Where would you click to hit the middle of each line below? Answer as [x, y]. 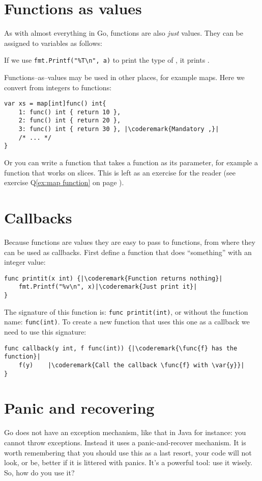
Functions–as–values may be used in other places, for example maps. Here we [124, 77]
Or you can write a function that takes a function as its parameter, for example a [131, 162]
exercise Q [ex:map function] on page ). [64, 182]
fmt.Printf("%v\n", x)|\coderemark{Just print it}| [108, 287]
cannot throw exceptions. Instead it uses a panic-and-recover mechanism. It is [125, 442]
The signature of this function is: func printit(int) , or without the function [126, 311]
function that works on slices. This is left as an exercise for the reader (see [120, 172]
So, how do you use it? [39, 472]
